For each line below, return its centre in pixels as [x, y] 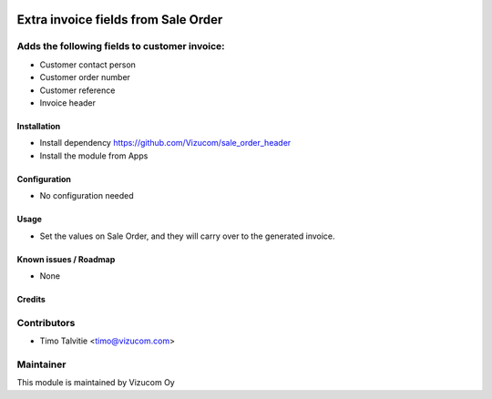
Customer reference [77, 90]
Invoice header [67, 102]
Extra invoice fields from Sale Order [120, 20]
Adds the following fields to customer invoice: [121, 46]
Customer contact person [88, 65]
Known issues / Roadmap [66, 259]
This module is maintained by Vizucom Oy [96, 383]
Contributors [46, 322]
